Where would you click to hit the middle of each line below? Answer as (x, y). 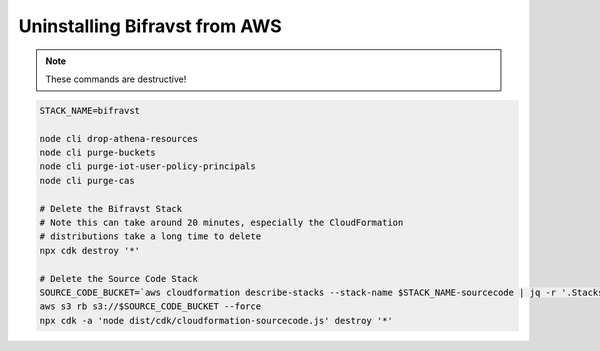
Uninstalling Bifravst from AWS (150, 26)
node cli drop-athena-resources (119, 138)
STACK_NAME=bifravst (89, 110)
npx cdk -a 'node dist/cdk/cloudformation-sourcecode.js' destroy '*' (216, 320)
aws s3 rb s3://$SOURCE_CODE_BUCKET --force (150, 306)
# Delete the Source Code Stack (119, 278)
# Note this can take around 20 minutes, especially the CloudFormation (221, 223)
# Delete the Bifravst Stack (111, 208)
